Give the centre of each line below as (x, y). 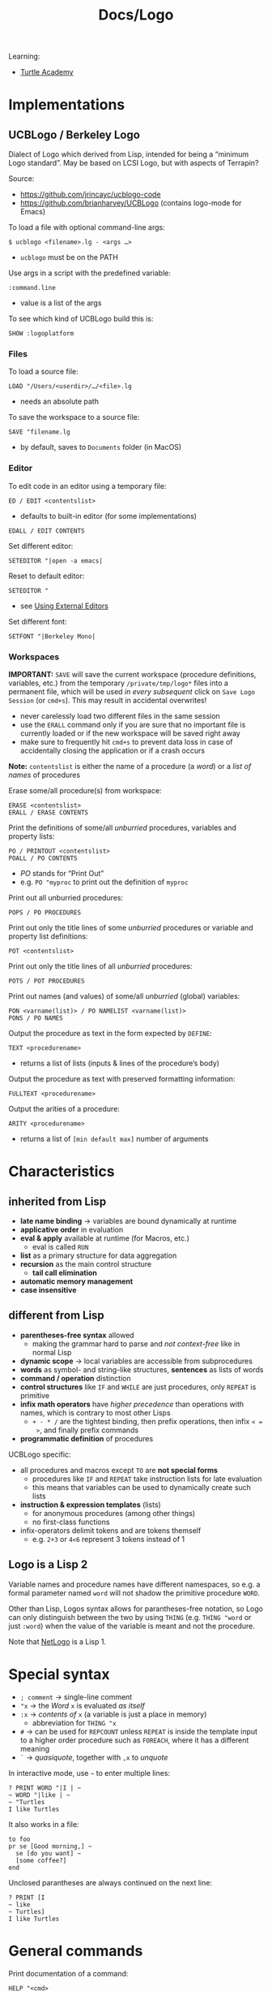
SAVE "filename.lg (39, 432)
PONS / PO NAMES (36, 1018)
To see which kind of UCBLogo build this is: (81, 319)
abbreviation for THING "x (74, 1722)
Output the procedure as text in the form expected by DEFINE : (110, 1034)
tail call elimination (64, 1273)
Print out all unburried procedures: (66, 898)
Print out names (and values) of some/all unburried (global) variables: (124, 996)
